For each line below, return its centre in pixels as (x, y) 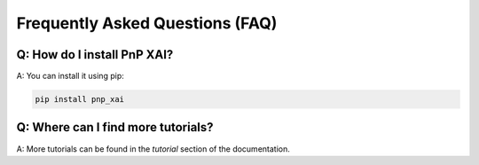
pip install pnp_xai (79, 99)
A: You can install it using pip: (70, 76)
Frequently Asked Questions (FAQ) (147, 23)
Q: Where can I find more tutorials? (115, 127)
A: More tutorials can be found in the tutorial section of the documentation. (153, 149)
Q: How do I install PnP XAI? (95, 55)
